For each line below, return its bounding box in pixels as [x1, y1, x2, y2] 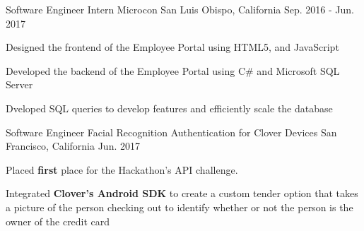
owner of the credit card [6, 213, 110, 228]
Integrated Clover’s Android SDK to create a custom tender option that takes [6, 186, 358, 201]
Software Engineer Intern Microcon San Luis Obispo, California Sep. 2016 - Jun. [6, 2, 354, 16]
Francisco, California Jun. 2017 [6, 138, 140, 153]
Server [6, 77, 33, 92]
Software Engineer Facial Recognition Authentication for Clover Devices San [6, 124, 337, 139]
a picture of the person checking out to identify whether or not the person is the [6, 199, 353, 214]
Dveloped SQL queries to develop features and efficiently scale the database [6, 100, 333, 115]
